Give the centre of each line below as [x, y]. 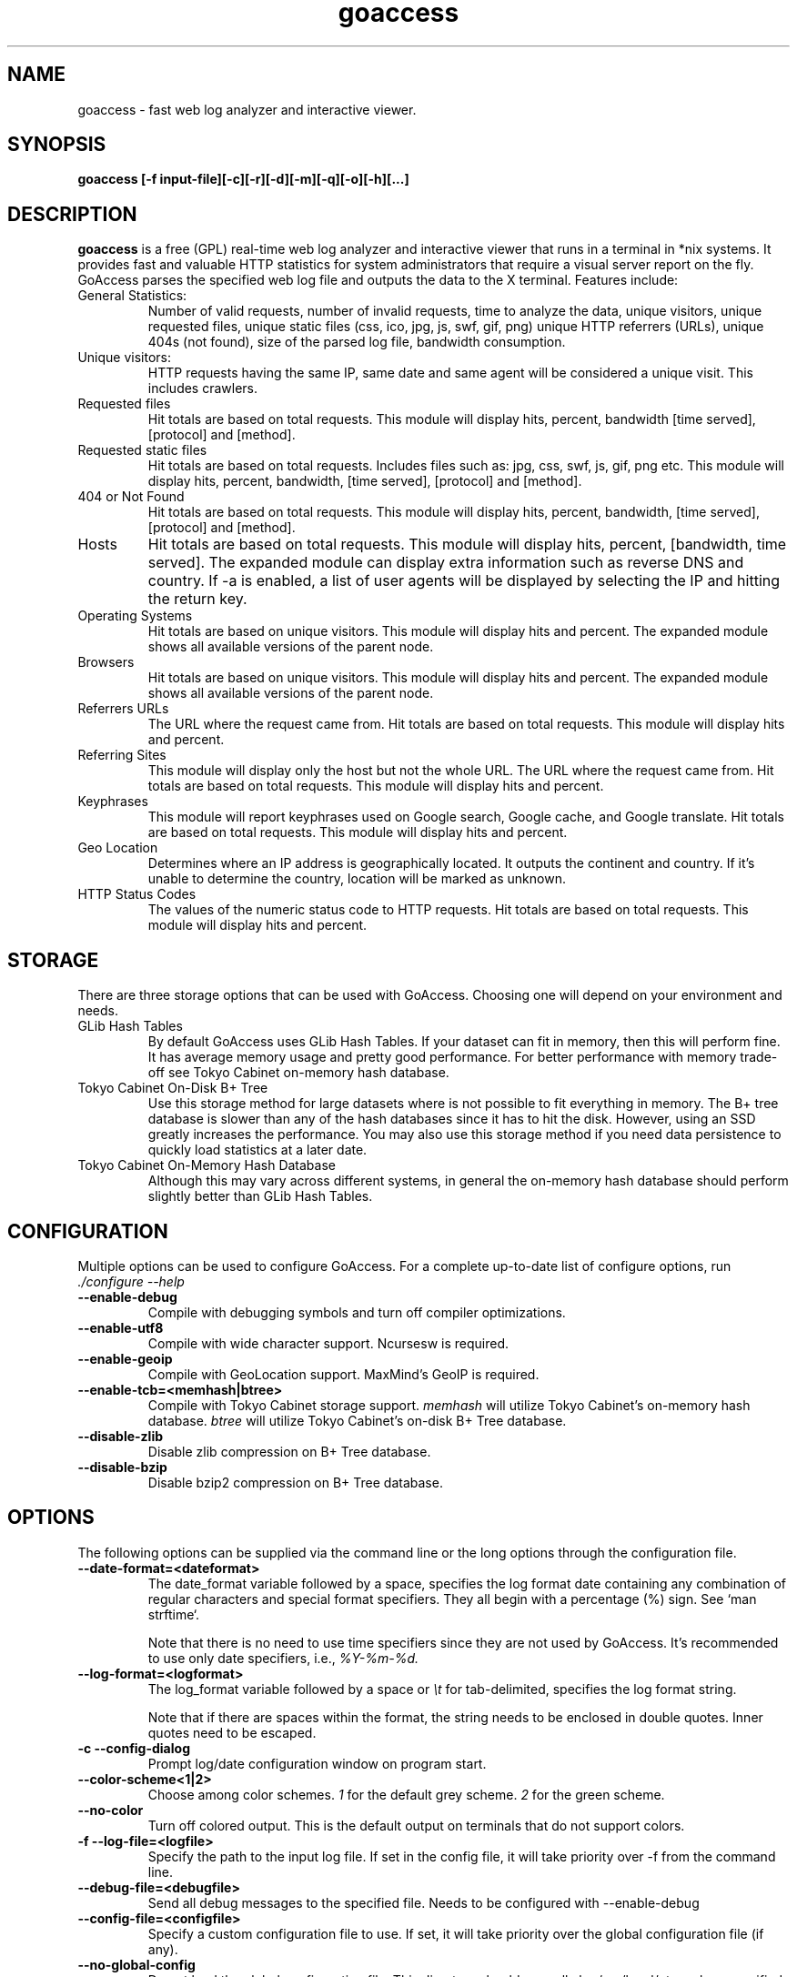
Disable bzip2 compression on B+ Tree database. [295, 1482]
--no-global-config [136, 1964]
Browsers [106, 662]
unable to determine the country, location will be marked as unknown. [357, 879]
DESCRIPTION [72, 214]
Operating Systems [135, 616]
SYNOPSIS [57, 145]
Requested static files [142, 450]
